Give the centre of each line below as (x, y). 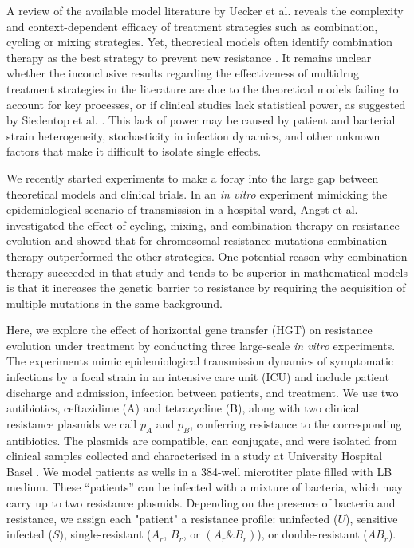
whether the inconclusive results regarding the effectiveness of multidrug (183, 73)
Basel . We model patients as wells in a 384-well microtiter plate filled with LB (199, 471)
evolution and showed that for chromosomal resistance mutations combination (197, 240)
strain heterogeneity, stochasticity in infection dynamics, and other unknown (193, 135)
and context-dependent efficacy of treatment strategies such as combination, (192, 26)
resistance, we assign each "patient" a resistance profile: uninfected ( (172, 518)
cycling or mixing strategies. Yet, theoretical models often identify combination (200, 42)
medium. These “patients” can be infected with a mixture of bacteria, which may (205, 487)
